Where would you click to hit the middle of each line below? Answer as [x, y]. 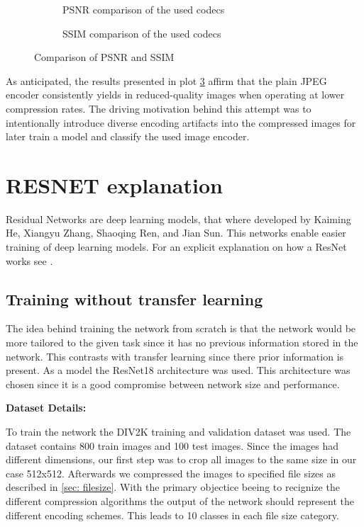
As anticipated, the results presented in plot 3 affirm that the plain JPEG [166, 80]
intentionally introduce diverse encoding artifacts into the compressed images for [181, 122]
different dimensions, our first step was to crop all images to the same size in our [181, 459]
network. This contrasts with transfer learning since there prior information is [175, 356]
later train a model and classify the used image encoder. [128, 136]
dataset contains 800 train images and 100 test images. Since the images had [172, 445]
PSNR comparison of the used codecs [144, 9]
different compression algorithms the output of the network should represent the [180, 500]
